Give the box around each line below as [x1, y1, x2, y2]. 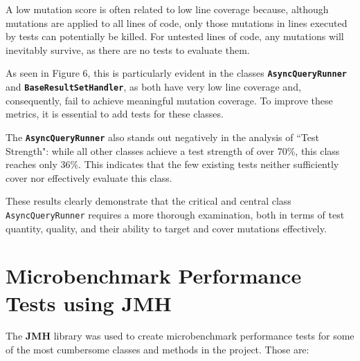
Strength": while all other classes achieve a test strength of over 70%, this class [6, 143, 340, 158]
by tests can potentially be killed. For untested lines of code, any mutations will [6, 29, 344, 44]
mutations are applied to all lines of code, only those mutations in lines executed [6, 15, 348, 30]
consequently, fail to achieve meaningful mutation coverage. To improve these [6, 93, 333, 107]
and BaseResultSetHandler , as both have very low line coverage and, [6, 80, 301, 94]
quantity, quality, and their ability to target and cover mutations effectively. [6, 221, 327, 235]
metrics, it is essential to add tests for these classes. [6, 107, 224, 121]
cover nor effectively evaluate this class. [6, 170, 172, 185]
